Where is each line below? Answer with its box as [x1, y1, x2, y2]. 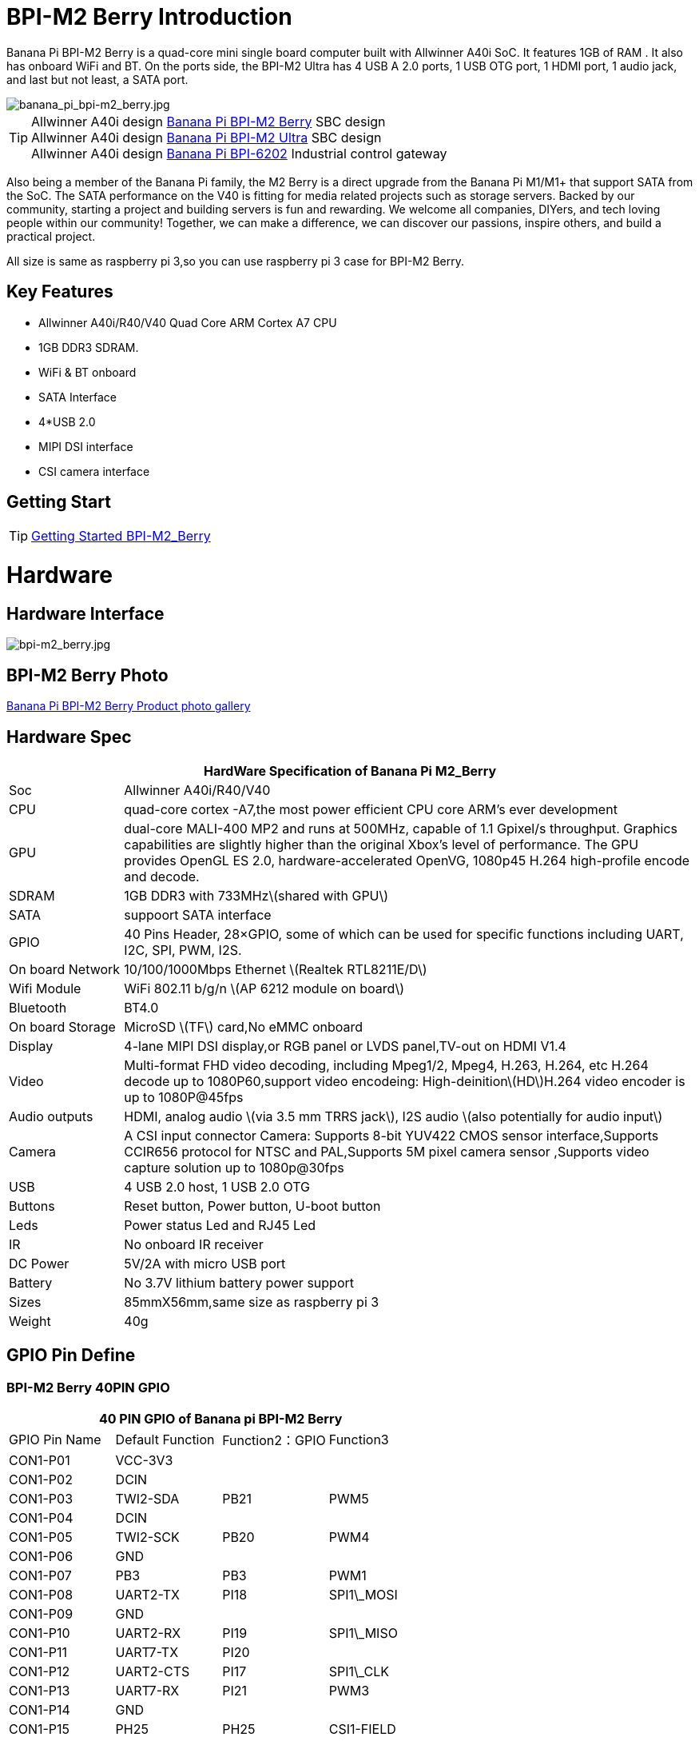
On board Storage [9, 1019, 116, 1036]
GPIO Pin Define [6, 1345, 136, 1366]
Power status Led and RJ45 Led [124, 1217, 316, 1234]
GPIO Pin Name [9, 1432, 101, 1448]
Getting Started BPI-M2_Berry [31, 528, 211, 545]
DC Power [9, 1256, 70, 1272]
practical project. [6, 229, 96, 243]
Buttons [9, 1198, 55, 1215]
